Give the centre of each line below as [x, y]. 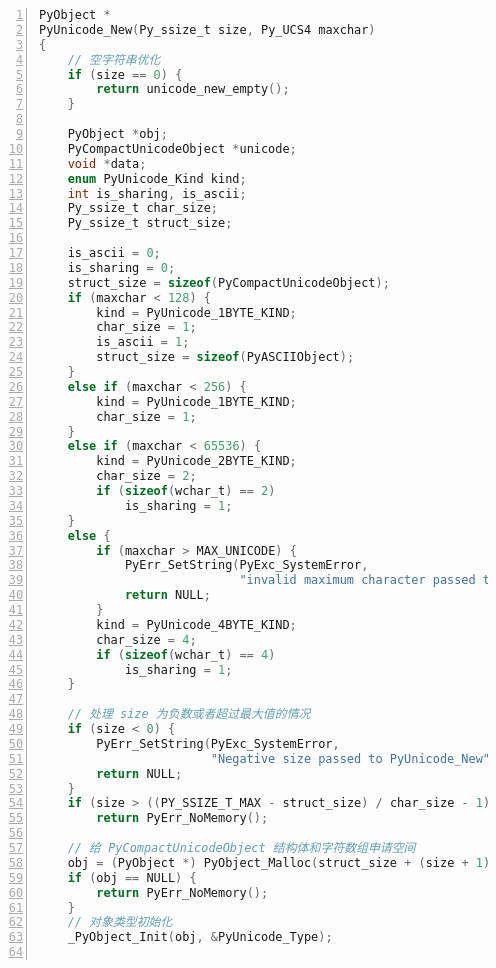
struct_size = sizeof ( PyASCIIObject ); [225, 357]
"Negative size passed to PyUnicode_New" [350, 758]
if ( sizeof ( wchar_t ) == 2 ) [186, 491]
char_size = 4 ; [146, 639]
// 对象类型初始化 [120, 922]
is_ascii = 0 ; [114, 253]
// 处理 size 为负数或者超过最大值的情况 [189, 714]
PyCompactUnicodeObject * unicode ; [182, 148]
